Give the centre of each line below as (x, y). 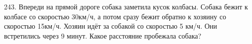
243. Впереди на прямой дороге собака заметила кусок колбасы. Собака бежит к (126, 6)
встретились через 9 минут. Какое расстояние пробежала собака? (103, 35)
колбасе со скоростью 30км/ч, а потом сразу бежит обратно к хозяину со (115, 16)
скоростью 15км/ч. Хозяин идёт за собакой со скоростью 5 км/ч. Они (111, 26)
